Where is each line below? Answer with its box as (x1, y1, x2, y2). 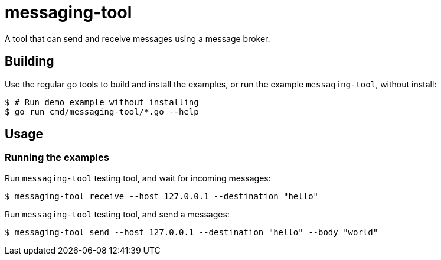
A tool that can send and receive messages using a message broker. (5, 33, 270, 44)
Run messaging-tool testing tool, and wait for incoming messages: (5, 173, 271, 183)
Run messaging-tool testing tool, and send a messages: (5, 209, 230, 219)
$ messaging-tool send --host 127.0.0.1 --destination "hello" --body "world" (5, 227, 378, 237)
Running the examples (5, 151, 109, 164)
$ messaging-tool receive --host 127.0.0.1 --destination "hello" (5, 191, 319, 201)
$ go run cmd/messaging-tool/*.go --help (5, 106, 199, 116)
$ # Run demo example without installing (5, 97, 199, 107)
